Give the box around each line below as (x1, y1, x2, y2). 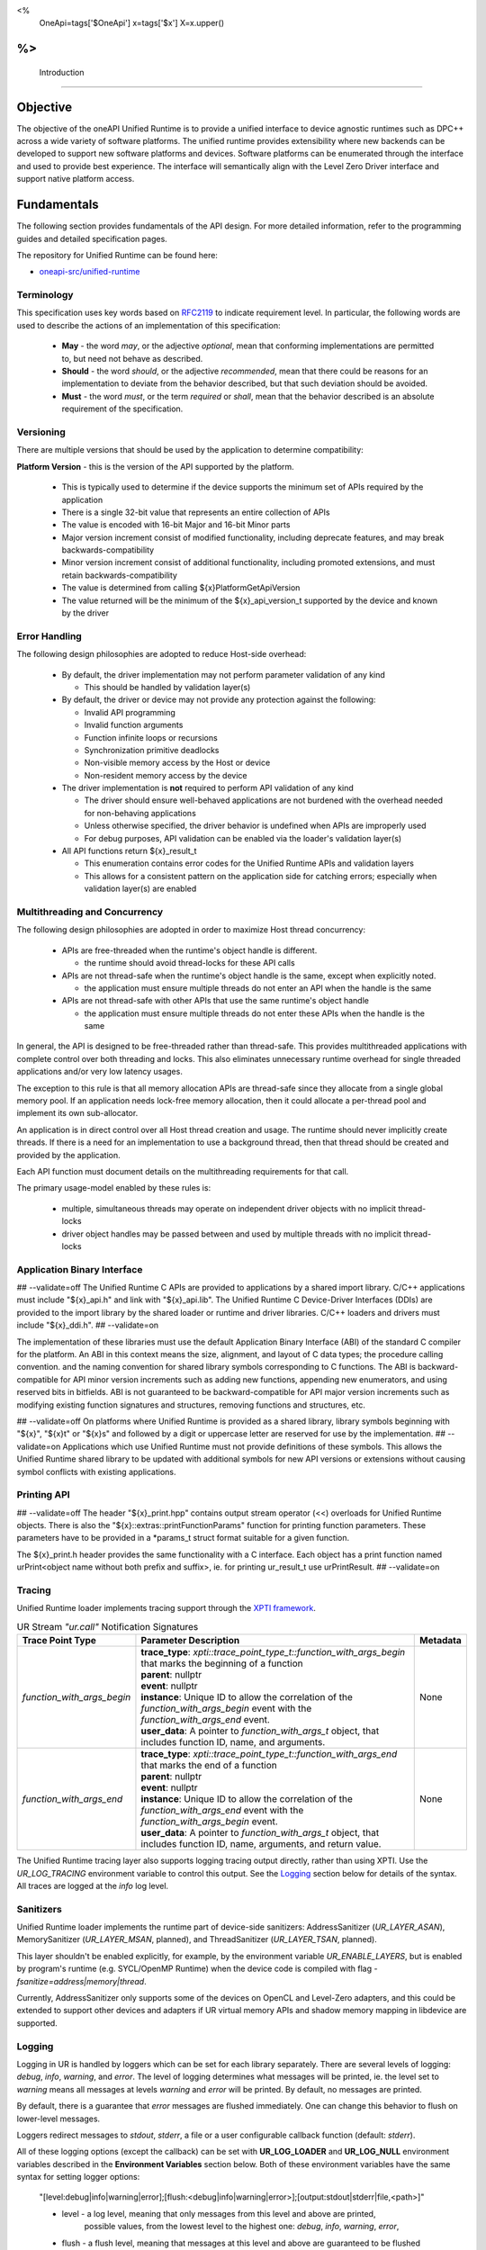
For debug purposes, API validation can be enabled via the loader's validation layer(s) (84, 832, 402, 843)
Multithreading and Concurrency (16, 905, 164, 918)
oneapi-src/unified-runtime (39, 266, 140, 277)
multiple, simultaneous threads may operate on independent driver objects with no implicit (61, 1202, 396, 1214)
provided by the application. (16, 1149, 121, 1160)
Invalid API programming (84, 706, 175, 717)
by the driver (61, 607, 110, 618)
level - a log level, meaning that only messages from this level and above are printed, (61, 2208, 376, 2218)
